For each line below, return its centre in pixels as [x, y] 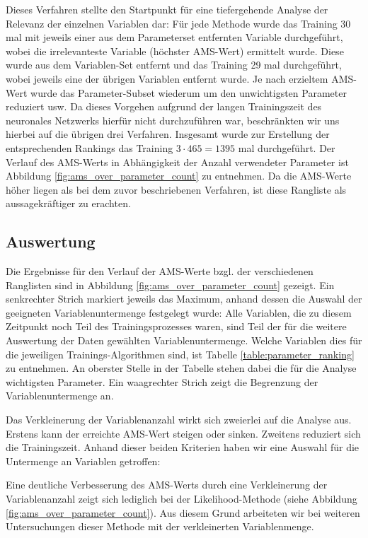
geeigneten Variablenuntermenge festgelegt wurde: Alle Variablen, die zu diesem [179, 312]
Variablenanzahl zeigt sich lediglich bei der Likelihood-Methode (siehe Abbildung [182, 499]
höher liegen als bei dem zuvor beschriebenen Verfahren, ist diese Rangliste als [176, 189]
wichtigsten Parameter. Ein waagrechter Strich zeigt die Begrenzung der [162, 381]
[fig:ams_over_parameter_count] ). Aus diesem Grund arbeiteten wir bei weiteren [183, 512]
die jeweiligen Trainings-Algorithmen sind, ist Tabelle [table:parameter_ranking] [180, 354]
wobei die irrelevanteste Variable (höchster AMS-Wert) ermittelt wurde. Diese [175, 51]
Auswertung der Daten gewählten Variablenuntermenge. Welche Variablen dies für [184, 340]
